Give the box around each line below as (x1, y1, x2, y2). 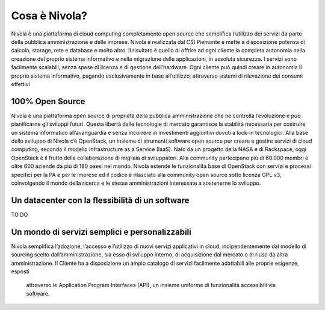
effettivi (11, 80, 30, 87)
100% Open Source (11, 96, 85, 107)
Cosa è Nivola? (11, 9, 87, 22)
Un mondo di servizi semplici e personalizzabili (11, 226, 192, 237)
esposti (11, 268, 29, 275)
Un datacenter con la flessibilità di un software (11, 195, 190, 205)
